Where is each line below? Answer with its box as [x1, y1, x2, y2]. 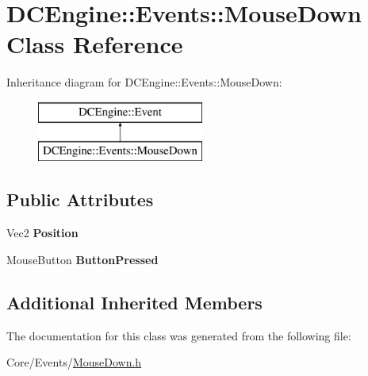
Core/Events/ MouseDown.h [6, 354, 142, 370]
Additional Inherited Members [6, 290, 263, 314]
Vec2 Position [6, 224, 79, 241]
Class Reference [6, 28, 183, 60]
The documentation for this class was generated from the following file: [6, 327, 351, 343]
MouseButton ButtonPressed [6, 251, 159, 267]
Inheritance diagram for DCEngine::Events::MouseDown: [6, 74, 282, 90]
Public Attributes [6, 187, 154, 212]
